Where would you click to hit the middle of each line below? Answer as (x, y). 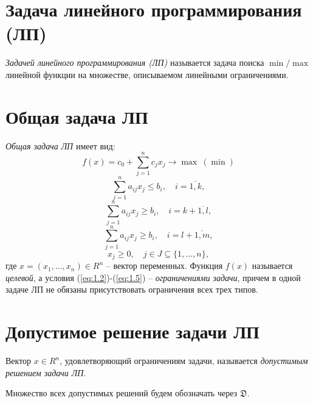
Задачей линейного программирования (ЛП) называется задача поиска (135, 62)
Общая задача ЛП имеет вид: (60, 145)
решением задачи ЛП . (46, 372)
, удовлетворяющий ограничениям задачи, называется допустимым (184, 361)
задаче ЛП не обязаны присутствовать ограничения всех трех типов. (132, 289)
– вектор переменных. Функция (164, 266)
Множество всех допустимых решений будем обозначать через (122, 393)
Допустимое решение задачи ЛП (132, 331)
